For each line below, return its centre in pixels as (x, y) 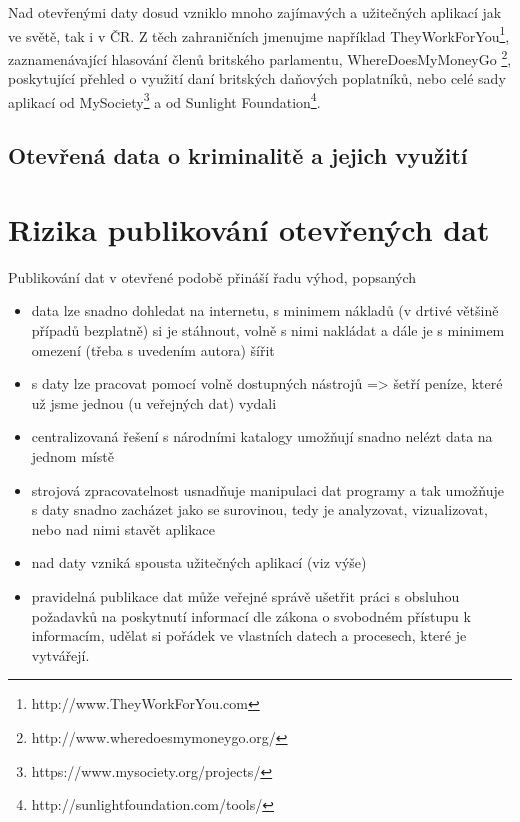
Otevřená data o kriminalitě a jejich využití (238, 155)
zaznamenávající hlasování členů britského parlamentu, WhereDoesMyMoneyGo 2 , (260, 57)
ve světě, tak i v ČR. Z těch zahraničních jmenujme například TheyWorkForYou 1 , (259, 34)
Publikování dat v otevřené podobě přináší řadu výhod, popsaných (212, 276)
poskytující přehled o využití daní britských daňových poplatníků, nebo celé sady (257, 78)
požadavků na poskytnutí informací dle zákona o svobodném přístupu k (251, 615)
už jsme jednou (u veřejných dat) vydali (154, 402)
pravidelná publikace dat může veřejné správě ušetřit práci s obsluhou (245, 595)
